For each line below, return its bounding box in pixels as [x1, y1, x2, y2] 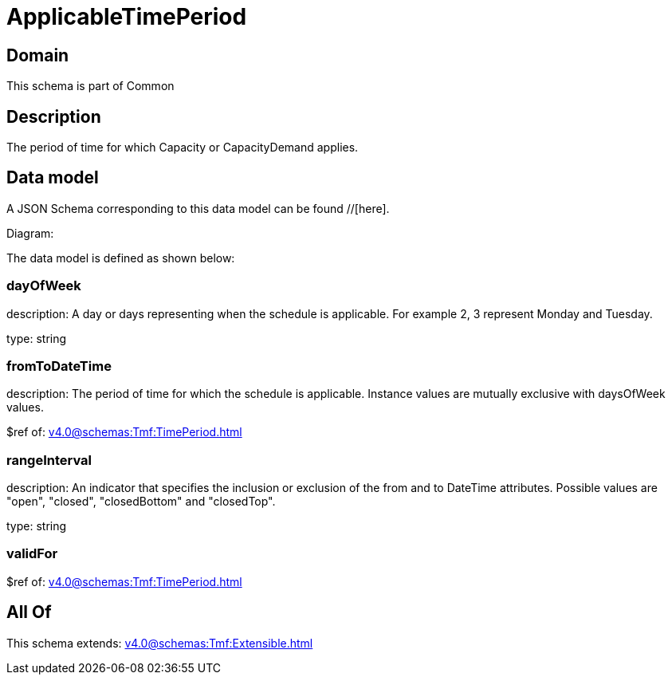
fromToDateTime [6, 357, 112, 374]
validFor [6, 545, 58, 562]
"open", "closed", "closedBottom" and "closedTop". [6, 494, 276, 509]
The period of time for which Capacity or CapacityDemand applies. [6, 140, 359, 155]
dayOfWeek [6, 278, 81, 294]
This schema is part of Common [6, 79, 175, 93]
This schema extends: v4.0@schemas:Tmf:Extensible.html [6, 636, 313, 650]
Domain [6, 45, 69, 65]
